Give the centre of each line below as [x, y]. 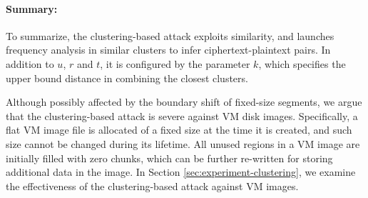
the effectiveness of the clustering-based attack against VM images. [152, 185]
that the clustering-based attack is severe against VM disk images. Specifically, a [182, 115]
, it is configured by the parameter [175, 63]
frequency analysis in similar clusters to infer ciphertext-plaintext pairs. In [168, 50]
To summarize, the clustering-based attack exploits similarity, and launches [170, 35]
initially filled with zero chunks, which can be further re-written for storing [169, 158]
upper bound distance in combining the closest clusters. [127, 78]
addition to [30, 63]
